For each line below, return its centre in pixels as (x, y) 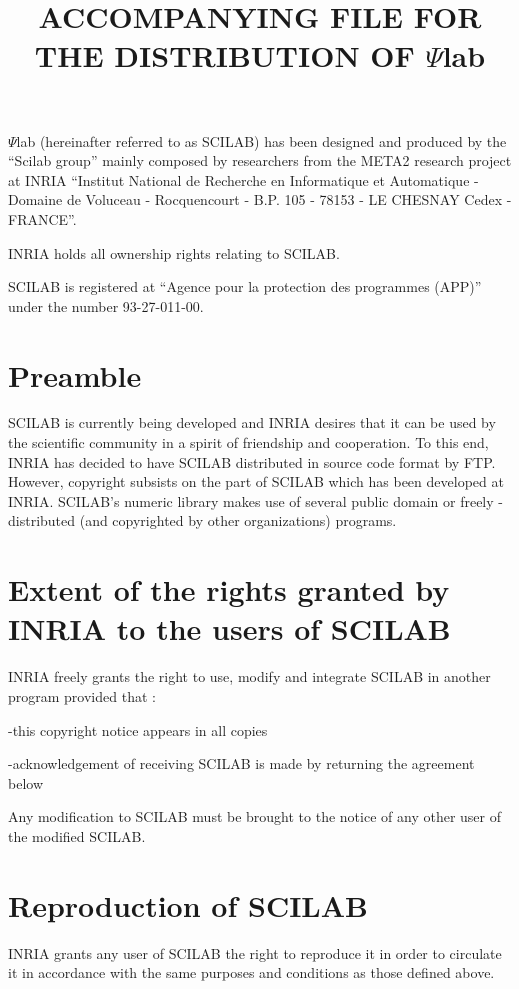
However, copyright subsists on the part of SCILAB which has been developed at (256, 481)
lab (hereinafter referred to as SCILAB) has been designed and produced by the (261, 140)
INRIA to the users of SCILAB (229, 628)
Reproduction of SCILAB (188, 904)
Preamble (75, 374)
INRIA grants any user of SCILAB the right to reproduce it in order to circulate (255, 952)
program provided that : (82, 695)
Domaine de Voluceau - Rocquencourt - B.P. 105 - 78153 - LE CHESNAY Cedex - (260, 199)
